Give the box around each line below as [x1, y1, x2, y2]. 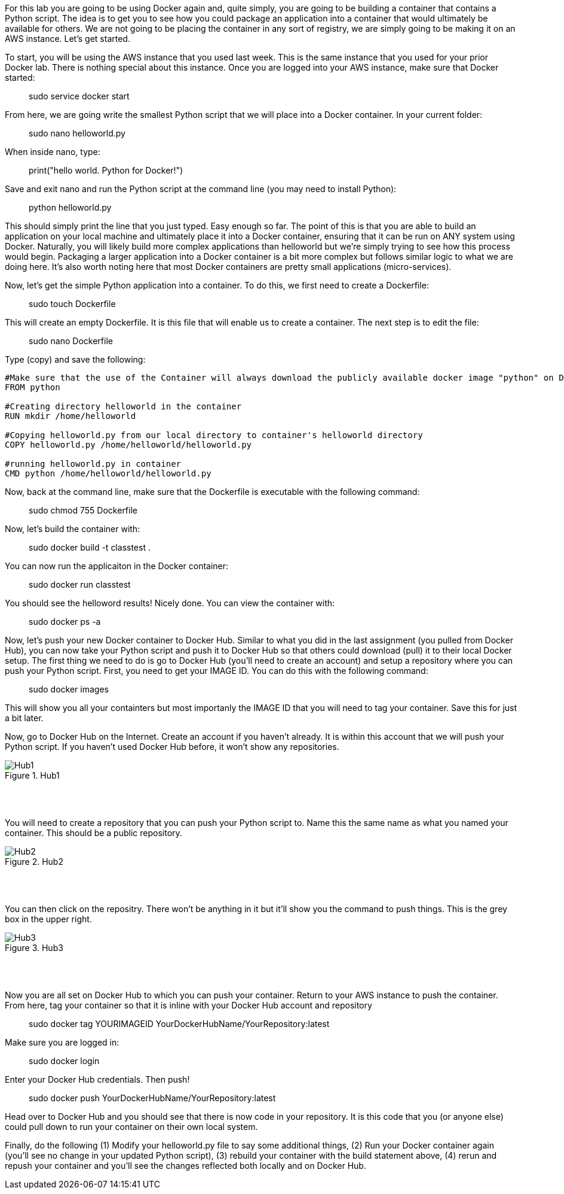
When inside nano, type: [5, 147, 100, 157]
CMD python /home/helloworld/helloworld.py [5, 469, 211, 478]
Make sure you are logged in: [5, 1037, 119, 1047]
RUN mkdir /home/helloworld [5, 411, 136, 421]
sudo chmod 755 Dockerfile [29, 505, 137, 515]
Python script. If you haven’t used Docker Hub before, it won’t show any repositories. [5, 742, 339, 752]
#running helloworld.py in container [5, 459, 182, 469]
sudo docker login [29, 1056, 100, 1066]
